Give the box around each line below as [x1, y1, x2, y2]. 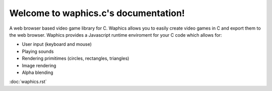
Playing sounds [22, 48, 54, 54]
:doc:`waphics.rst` [9, 78, 47, 85]
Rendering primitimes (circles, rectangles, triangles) [22, 55, 129, 61]
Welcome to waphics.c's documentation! [9, 8, 185, 19]
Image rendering [22, 62, 56, 68]
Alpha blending [22, 69, 53, 75]
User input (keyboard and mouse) [22, 41, 92, 47]
